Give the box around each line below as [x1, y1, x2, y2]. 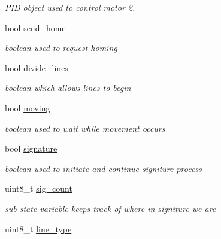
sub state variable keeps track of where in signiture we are [5, 202, 216, 214]
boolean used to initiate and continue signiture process [5, 162, 202, 174]
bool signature [5, 142, 57, 155]
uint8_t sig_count [5, 182, 72, 195]
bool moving [5, 101, 50, 114]
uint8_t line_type [5, 222, 72, 235]
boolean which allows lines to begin [5, 81, 131, 94]
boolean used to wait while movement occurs [5, 122, 165, 134]
